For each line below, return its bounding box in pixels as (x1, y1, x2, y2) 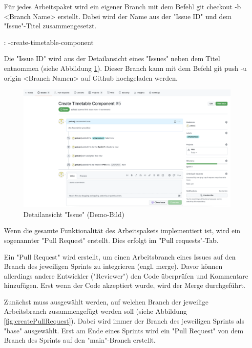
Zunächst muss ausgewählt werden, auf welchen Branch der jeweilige (4, 296, 209, 306)
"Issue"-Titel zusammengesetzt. (4, 21, 97, 31)
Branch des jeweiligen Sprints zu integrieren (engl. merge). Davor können (4, 261, 223, 271)
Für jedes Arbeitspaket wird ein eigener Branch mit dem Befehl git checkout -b (4, 1, 241, 11)
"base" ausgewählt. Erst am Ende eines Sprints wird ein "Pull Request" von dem (4, 325, 244, 335)
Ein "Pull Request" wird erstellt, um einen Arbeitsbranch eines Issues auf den (4, 251, 236, 261)
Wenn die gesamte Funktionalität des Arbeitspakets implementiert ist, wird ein (4, 225, 241, 236)
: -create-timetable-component (4, 37, 94, 47)
